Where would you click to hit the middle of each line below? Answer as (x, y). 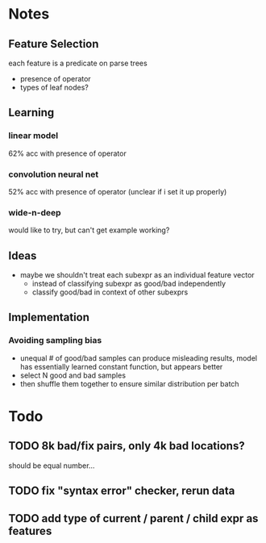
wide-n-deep (35, 212)
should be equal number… (52, 466)
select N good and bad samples (73, 375)
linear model (33, 136)
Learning (31, 113)
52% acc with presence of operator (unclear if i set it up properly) (118, 191)
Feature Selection (54, 44)
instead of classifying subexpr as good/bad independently (129, 284)
